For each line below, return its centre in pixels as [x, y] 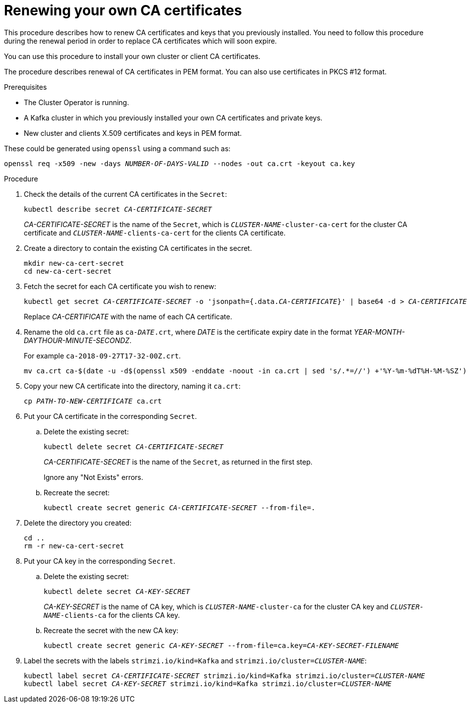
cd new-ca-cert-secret [68, 271]
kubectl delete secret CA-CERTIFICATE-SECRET [134, 446]
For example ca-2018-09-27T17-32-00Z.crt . [102, 355]
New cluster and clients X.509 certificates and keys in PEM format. [133, 133]
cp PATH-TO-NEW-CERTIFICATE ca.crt [93, 401]
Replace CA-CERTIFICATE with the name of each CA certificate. [128, 316]
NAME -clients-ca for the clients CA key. [112, 615]
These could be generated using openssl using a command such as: [117, 148]
